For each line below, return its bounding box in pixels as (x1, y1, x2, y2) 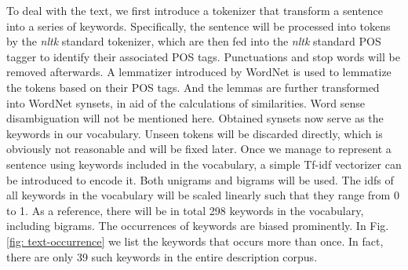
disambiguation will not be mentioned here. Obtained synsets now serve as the (6, 110, 384, 126)
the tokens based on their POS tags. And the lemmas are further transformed (6, 78, 380, 95)
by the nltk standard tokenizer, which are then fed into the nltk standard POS (6, 33, 381, 49)
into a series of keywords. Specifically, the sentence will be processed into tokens (6, 17, 391, 34)
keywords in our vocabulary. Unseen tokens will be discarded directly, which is (6, 125, 383, 141)
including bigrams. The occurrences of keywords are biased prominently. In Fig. (6, 217, 389, 234)
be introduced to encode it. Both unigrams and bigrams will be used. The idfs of (6, 171, 394, 188)
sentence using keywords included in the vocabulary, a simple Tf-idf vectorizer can (6, 155, 402, 172)
